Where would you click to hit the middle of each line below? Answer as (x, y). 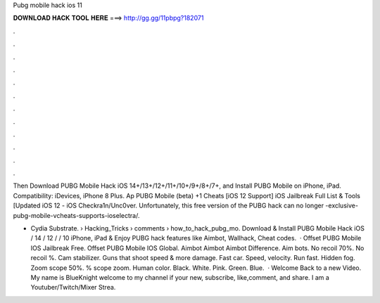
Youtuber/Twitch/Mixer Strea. (73, 288)
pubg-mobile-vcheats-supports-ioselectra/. (76, 215)
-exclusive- (342, 206)
